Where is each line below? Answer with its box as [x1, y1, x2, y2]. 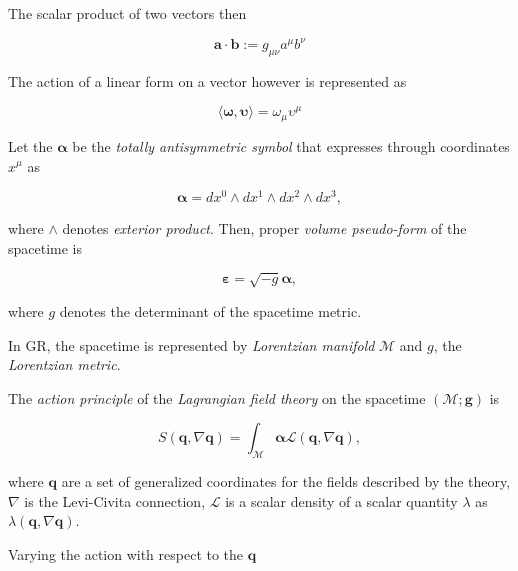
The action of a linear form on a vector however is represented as [8, 70, 407, 91]
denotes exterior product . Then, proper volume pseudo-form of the [62, 218, 467, 239]
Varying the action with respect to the [8, 543, 244, 564]
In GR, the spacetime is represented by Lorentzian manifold [8, 334, 375, 355]
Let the [8, 135, 53, 156]
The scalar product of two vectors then [8, 3, 247, 23]
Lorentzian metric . [8, 354, 121, 375]
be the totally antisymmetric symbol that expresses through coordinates [72, 135, 510, 156]
